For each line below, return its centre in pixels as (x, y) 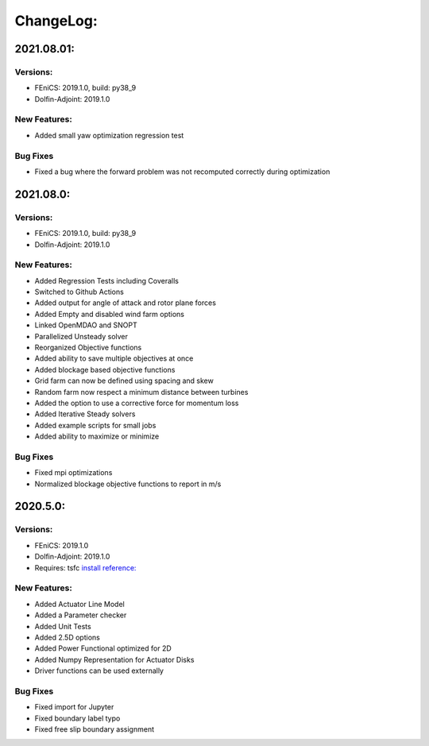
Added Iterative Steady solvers (85, 414)
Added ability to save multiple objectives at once (114, 358)
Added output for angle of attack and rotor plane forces (125, 303)
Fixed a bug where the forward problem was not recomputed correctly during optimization (182, 172)
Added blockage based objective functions (105, 369)
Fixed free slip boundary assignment (95, 729)
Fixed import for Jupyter (74, 707)
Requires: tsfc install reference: (85, 567)
